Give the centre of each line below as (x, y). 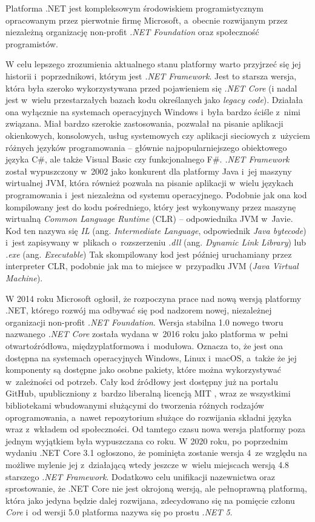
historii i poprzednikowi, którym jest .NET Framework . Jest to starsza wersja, (151, 75)
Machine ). (24, 278)
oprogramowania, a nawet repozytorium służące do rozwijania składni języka (149, 417)
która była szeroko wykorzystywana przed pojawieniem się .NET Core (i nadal (151, 88)
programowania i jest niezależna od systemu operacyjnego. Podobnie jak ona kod (156, 194)
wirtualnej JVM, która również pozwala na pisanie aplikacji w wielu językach (150, 183)
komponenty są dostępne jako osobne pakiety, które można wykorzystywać (143, 370)
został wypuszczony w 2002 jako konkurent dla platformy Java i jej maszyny (149, 171)
